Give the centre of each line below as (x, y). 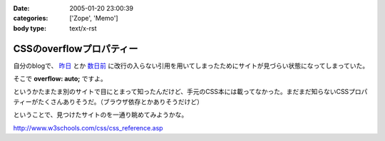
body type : (30, 28)
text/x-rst (83, 28)
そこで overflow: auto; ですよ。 (60, 79)
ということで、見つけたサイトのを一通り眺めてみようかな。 (101, 115)
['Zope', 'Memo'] (94, 19)
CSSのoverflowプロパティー (76, 49)
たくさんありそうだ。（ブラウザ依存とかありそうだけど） (120, 101)
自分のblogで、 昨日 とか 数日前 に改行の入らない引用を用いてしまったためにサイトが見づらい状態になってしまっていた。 (191, 66)
